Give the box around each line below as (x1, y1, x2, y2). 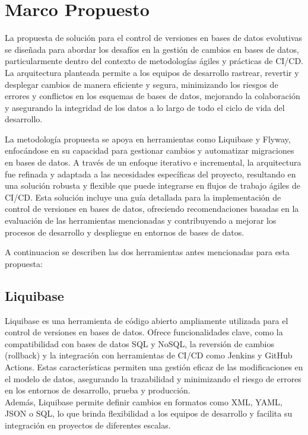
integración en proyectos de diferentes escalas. (5, 418, 171, 431)
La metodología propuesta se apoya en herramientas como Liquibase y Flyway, (5, 132, 291, 145)
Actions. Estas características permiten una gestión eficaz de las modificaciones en (5, 360, 303, 373)
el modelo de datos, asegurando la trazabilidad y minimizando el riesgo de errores (5, 372, 301, 385)
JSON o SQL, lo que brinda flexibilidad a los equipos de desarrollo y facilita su (5, 407, 293, 420)
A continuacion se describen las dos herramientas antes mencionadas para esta (5, 246, 290, 258)
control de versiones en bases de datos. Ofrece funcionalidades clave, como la (5, 326, 283, 338)
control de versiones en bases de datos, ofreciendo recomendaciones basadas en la (5, 202, 299, 215)
